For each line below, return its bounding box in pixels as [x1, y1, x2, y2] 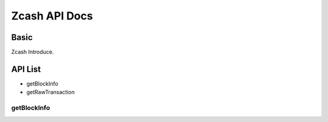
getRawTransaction [26, 89, 75, 96]
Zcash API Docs [11, 9, 94, 22]
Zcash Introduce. [11, 49, 54, 56]
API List [11, 64, 41, 74]
